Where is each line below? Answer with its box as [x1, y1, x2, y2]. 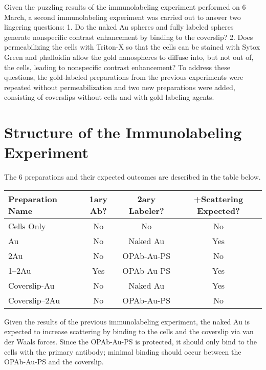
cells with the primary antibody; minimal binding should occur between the [4, 346, 241, 357]
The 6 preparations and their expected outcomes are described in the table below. [4, 171, 261, 182]
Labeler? [128, 204, 164, 216]
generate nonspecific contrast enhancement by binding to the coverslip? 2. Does [4, 31, 253, 42]
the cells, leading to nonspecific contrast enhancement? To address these [4, 61, 230, 72]
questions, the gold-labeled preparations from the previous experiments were [4, 72, 243, 82]
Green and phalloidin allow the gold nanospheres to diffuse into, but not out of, [4, 51, 254, 62]
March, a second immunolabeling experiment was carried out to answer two [4, 11, 241, 22]
